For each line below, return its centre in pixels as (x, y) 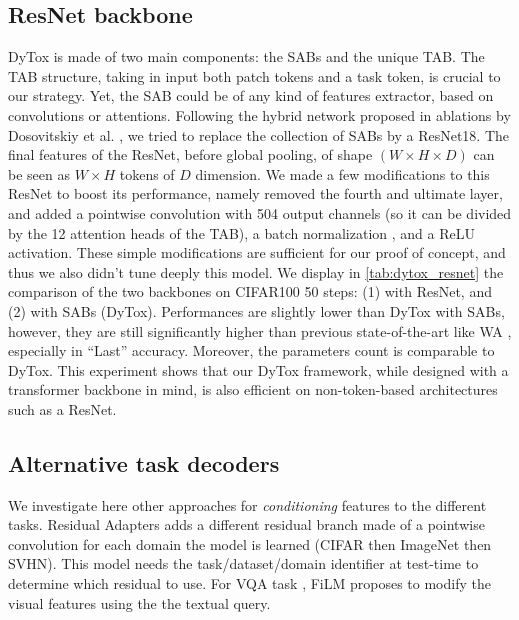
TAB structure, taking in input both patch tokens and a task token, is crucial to (254, 75)
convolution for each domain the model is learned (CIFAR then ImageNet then (250, 543)
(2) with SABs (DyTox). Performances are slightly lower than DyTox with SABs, (256, 310)
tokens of (147, 173)
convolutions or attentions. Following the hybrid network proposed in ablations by (259, 114)
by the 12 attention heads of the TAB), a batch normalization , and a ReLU (241, 232)
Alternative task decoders (144, 462)
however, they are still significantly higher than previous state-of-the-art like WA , (260, 330)
